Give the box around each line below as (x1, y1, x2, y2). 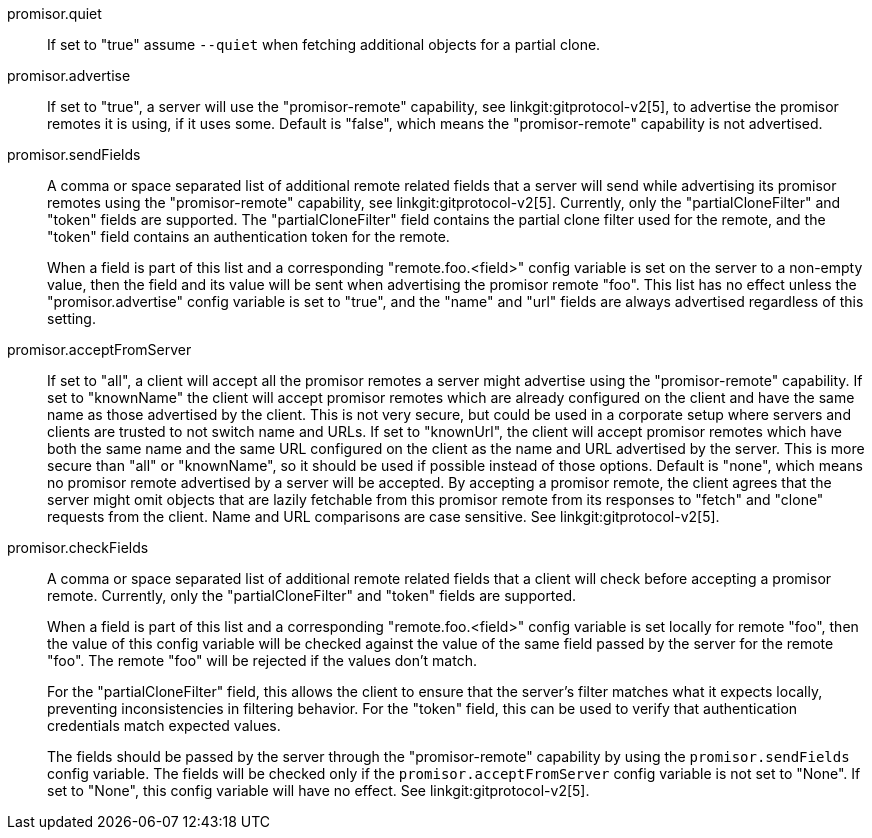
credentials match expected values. (47, 717, 281, 734)
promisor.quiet (7, 5, 102, 22)
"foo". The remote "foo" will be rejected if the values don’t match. (47, 652, 477, 669)
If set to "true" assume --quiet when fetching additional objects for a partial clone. (47, 36, 601, 53)
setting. (47, 310, 96, 327)
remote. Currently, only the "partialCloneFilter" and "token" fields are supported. (47, 587, 577, 604)
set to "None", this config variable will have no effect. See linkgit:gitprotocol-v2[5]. (47, 782, 590, 799)
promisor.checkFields (7, 539, 149, 556)
